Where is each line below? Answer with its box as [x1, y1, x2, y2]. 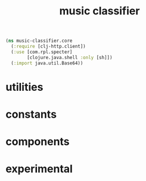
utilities [5, 80, 44, 94]
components [5, 135, 70, 149]
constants [5, 108, 57, 121]
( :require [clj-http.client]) [11, 44, 86, 50]
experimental [5, 162, 73, 176]
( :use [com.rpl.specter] [11, 49, 73, 55]
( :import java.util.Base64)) [11, 60, 83, 66]
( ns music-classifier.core [5, 38, 73, 44]
